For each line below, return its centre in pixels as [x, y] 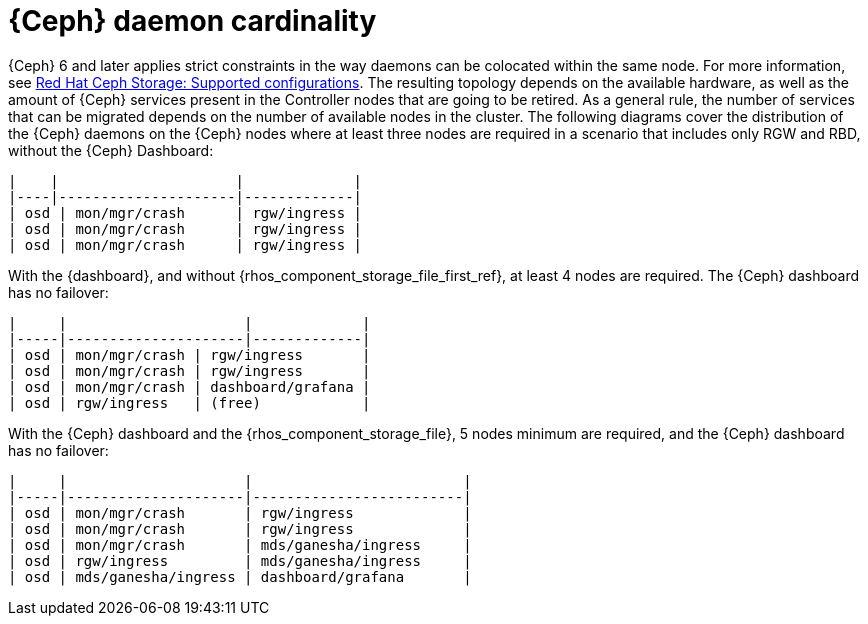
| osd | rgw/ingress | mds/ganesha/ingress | [240, 560]
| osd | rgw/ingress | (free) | [189, 402]
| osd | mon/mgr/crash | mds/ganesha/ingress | [240, 544]
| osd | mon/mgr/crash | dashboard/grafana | [189, 386]
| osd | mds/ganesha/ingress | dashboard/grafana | [240, 576]
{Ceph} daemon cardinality [192, 21]
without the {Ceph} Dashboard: [111, 150]
